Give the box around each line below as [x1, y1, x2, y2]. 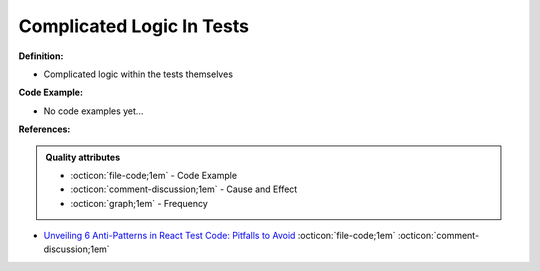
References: [18, 123, 71, 135]
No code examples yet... [43, 105, 144, 117]
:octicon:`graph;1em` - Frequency [70, 197, 209, 209]
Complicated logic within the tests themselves [43, 68, 234, 80]
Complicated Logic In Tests [18, 15, 250, 37]
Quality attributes [45, 151, 120, 163]
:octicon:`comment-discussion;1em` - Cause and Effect [70, 183, 298, 195]
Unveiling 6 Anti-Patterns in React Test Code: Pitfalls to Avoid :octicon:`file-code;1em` [43, 230, 396, 242]
